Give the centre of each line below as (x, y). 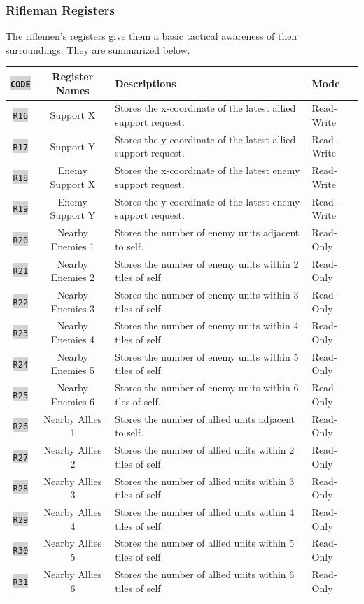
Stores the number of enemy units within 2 (207, 263)
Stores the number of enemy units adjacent (207, 232)
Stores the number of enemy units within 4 (207, 325)
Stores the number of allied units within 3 (205, 481)
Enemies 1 (73, 246)
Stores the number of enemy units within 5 (207, 356)
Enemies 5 (73, 370)
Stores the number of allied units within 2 (205, 450)
